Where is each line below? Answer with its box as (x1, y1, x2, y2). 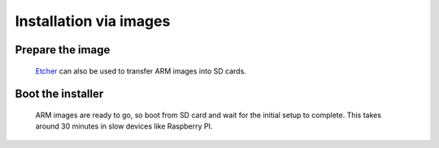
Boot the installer (15, 87, 104, 101)
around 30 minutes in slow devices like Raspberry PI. (35, 121, 213, 131)
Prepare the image (15, 43, 111, 57)
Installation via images (15, 12, 171, 30)
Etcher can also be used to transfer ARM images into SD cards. (35, 66, 247, 76)
